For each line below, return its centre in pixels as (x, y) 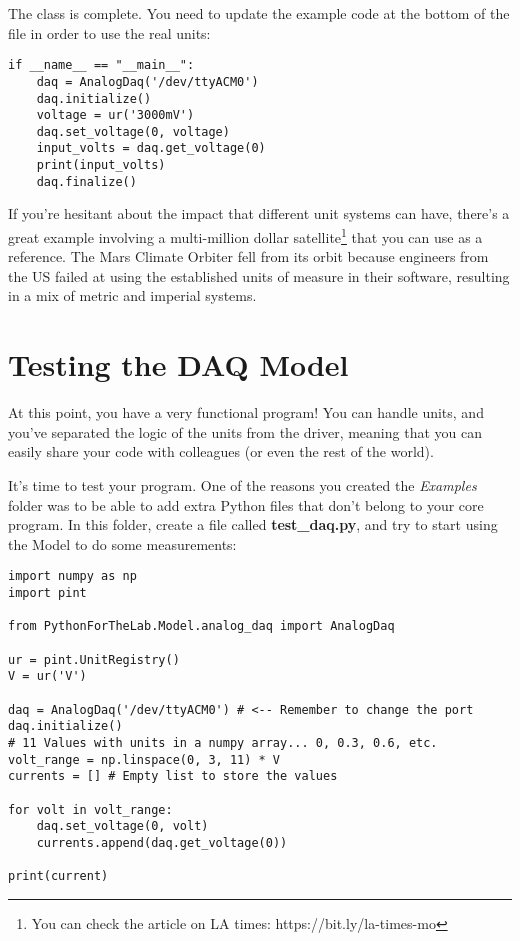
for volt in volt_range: (90, 809)
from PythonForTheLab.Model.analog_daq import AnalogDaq (201, 626)
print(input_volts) (101, 165)
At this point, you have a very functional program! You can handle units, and (246, 412)
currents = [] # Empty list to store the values (173, 776)
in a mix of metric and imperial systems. (132, 295)
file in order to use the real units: (109, 32)
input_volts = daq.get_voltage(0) (151, 148)
